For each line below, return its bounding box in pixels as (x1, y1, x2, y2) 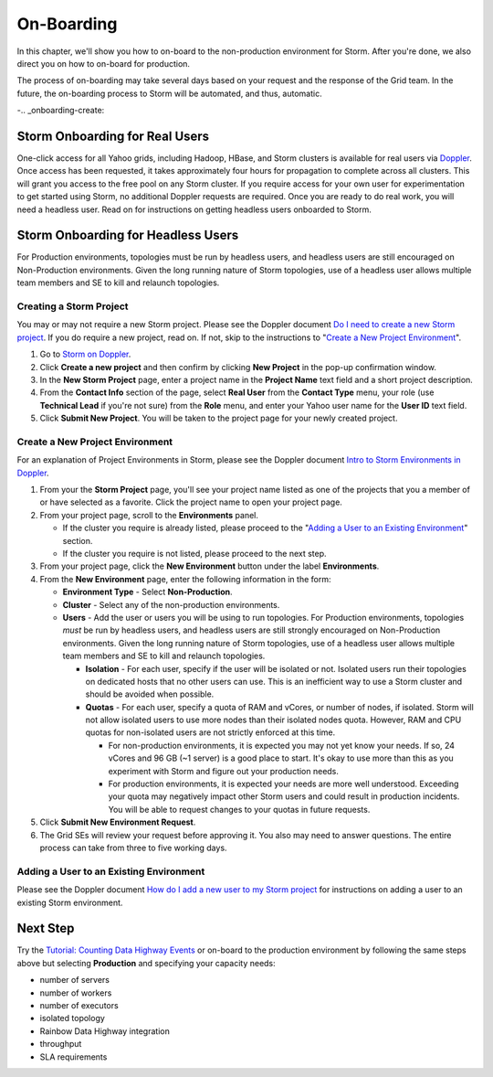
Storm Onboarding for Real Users (16, 128, 210, 144)
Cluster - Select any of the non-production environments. (62, 599, 280, 610)
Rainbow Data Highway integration (39, 1025, 171, 1037)
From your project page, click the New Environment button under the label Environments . (39, 560, 380, 571)
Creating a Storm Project (16, 300, 129, 313)
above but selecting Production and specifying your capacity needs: (16, 957, 276, 968)
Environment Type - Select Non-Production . (62, 586, 233, 598)
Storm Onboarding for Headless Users (16, 228, 239, 243)
